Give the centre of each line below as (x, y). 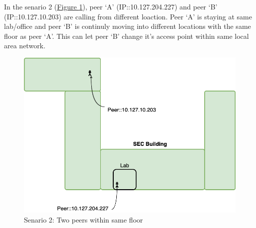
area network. (25, 46)
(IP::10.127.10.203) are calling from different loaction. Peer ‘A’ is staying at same (128, 16)
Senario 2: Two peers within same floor (84, 220)
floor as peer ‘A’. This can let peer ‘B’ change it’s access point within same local (127, 36)
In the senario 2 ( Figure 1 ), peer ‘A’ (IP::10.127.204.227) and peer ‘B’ (111, 6)
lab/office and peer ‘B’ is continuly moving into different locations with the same (128, 26)
